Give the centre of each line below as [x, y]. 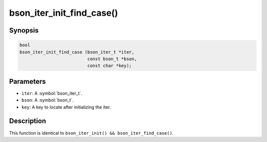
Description [28, 121]
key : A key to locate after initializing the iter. [66, 107]
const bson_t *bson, [112, 59]
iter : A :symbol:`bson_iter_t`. [52, 93]
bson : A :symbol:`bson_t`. [47, 100]
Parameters [27, 81]
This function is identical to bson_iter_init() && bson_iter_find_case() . [91, 133]
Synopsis [24, 30]
